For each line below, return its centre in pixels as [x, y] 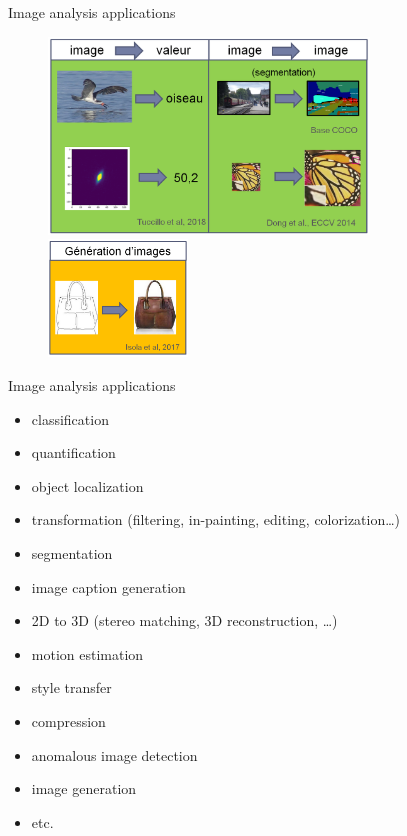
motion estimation [87, 653]
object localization [87, 485]
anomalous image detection [114, 754]
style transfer [71, 687]
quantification [73, 452]
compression [68, 721]
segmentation [72, 553]
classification [70, 418]
